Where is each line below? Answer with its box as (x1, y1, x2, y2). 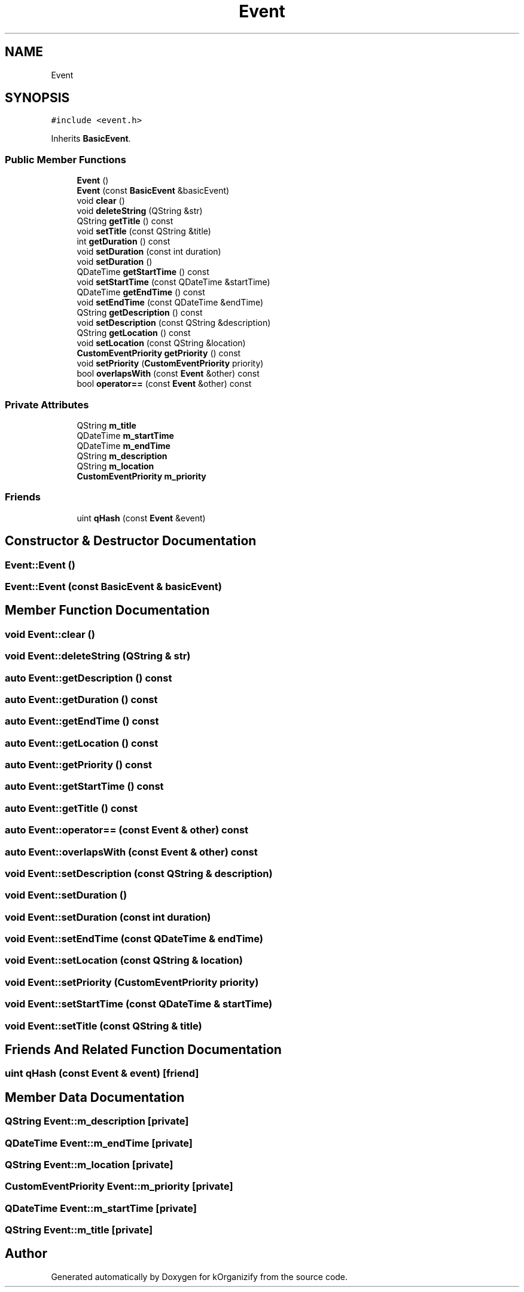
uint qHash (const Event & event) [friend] (5, 1067, 199, 1080)
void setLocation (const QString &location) (77, 338, 246, 349)
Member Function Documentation (5, 603, 210, 618)
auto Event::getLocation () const (5, 737, 159, 749)
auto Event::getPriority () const (5, 759, 153, 771)
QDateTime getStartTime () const (77, 267, 209, 277)
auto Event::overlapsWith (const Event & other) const (5, 845, 258, 858)
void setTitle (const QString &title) (77, 226, 211, 237)
